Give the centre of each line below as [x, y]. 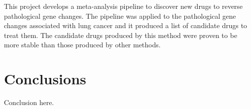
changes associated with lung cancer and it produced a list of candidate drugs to [125, 25]
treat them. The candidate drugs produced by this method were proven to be [121, 35]
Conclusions [45, 79]
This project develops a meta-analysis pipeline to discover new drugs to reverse [124, 6]
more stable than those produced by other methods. [82, 45]
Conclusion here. [29, 102]
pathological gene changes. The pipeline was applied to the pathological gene [120, 16]
